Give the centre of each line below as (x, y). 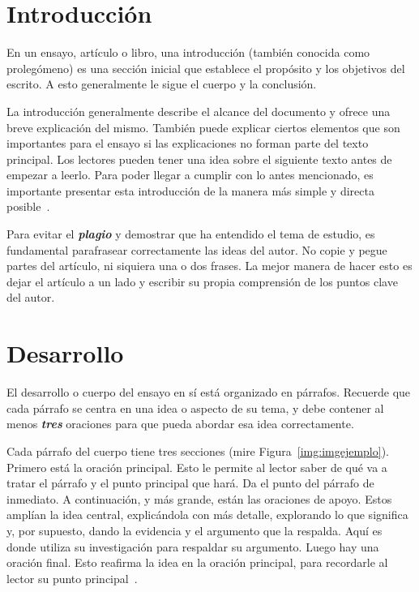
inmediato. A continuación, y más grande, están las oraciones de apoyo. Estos (199, 498)
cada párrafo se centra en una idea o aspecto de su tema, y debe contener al (195, 408)
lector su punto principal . (72, 578)
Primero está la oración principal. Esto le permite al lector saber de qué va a (197, 467)
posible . (28, 206)
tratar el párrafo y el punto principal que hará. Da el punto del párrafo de (190, 483)
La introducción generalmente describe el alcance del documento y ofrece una (199, 111)
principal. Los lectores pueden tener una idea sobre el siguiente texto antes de (199, 159)
